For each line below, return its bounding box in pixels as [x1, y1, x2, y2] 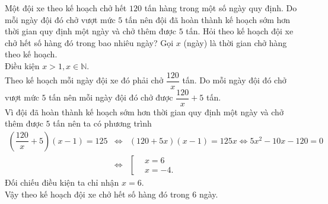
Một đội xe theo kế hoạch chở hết [5, 2, 127, 14]
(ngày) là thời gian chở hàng [183, 36, 287, 48]
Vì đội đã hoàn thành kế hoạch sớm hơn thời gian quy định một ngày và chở [5, 105, 284, 118]
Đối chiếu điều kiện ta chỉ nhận [5, 176, 119, 188]
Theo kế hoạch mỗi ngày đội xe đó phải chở [5, 74, 164, 86]
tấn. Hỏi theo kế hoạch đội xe [186, 25, 294, 37]
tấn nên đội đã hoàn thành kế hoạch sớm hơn [125, 13, 291, 25]
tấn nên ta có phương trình [53, 117, 152, 129]
